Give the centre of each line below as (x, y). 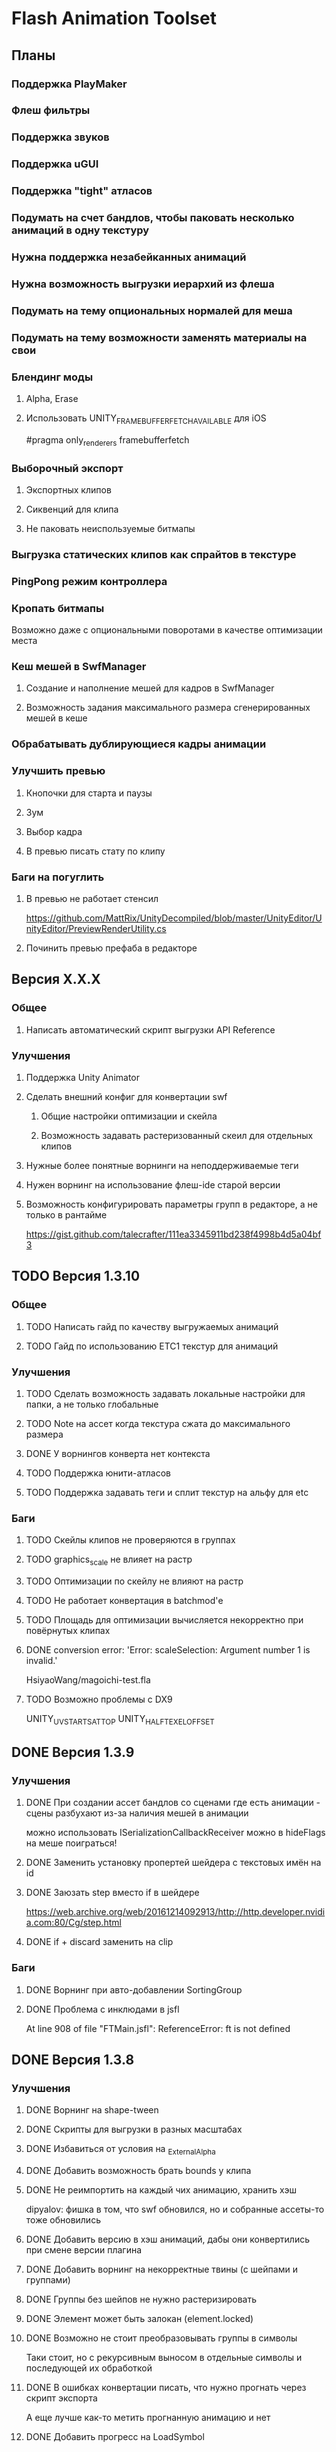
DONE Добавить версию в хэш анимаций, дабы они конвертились (167, 2239)
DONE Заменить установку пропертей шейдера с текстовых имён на (173, 1863)
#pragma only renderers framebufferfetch (107, 440)
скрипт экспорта (61, 2398)
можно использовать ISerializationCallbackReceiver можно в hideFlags (175, 1833)
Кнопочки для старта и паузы (89, 793)
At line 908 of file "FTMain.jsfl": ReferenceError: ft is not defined (158, 2028)
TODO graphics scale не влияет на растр (109, 1560)
